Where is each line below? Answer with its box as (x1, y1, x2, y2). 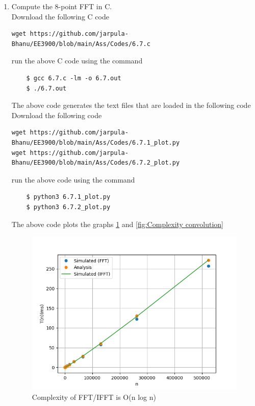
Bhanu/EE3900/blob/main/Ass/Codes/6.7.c (11, 40, 150, 48)
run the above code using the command (11, 174, 135, 185)
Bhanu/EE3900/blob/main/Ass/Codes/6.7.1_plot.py (11, 139, 180, 146)
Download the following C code (11, 11, 109, 21)
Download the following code (11, 109, 102, 120)
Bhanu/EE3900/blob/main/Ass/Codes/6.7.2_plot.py (11, 159, 180, 167)
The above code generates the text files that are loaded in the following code (11, 100, 251, 110)
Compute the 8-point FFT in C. (11, 1, 112, 11)
